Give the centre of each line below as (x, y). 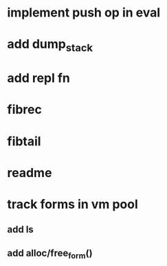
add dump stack (50, 45)
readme (30, 173)
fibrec (25, 110)
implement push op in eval (84, 13)
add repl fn (39, 78)
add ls (21, 230)
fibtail (24, 141)
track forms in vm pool (73, 204)
